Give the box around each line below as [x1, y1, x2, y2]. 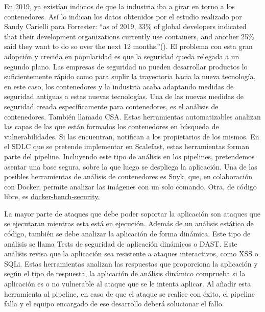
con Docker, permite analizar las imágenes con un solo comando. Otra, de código [4, 181, 257, 191]
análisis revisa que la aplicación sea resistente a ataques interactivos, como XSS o [4, 248, 258, 259]
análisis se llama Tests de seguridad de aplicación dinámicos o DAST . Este [4, 238, 237, 249]
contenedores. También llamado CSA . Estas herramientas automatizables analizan [4, 111, 261, 122]
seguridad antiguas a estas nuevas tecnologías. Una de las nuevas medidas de [4, 91, 244, 102]
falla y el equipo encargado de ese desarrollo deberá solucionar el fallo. [4, 298, 224, 309]
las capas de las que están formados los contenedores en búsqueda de [4, 121, 219, 132]
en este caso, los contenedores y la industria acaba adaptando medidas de [4, 81, 234, 91]
